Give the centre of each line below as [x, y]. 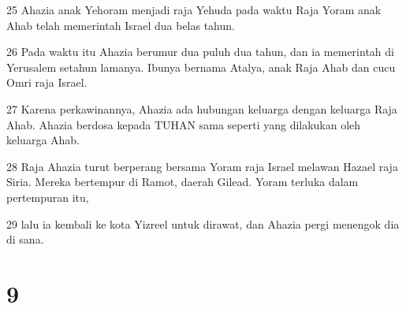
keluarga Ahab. [43, 140]
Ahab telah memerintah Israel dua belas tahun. [121, 25]
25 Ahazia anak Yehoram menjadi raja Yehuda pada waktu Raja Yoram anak [194, 9]
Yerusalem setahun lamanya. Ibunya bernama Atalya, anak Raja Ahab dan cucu [201, 67]
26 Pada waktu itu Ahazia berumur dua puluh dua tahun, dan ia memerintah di [200, 52]
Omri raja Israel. [47, 82]
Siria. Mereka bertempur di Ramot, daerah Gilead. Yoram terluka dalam [183, 182]
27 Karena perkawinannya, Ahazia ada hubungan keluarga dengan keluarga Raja [202, 108]
